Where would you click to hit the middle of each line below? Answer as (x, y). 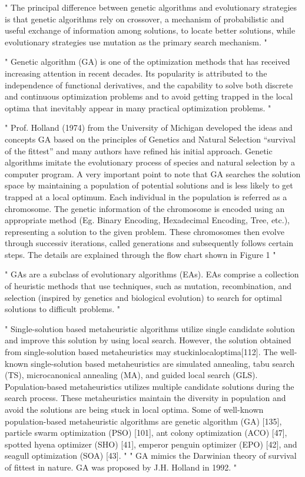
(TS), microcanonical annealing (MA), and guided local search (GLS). (131, 375)
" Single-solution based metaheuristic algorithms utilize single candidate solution (150, 328)
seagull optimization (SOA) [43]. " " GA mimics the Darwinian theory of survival (151, 456)
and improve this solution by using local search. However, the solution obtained (148, 340)
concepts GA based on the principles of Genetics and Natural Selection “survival (150, 139)
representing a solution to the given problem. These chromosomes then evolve (145, 231)
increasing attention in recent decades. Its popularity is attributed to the (136, 73)
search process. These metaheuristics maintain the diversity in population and (145, 398)
